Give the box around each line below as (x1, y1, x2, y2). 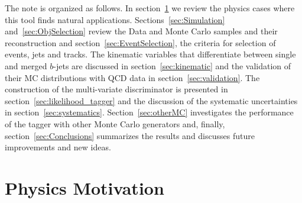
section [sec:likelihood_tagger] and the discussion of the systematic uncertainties (5, 94, 298, 107)
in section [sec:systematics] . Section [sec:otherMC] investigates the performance (5, 106, 294, 118)
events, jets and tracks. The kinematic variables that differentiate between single (5, 48, 296, 60)
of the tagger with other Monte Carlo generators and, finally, (5, 117, 225, 130)
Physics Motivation (5, 175, 164, 199)
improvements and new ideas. (5, 141, 111, 153)
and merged (5, 59, 47, 72)
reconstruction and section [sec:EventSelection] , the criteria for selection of (5, 36, 276, 49)
